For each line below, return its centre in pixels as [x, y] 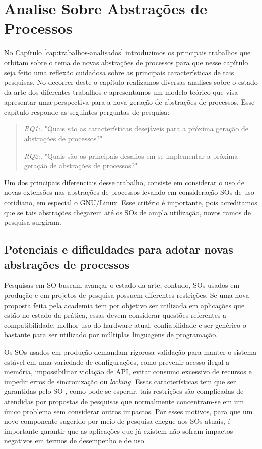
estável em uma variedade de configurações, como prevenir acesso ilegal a [117, 361]
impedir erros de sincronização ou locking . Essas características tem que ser [120, 381]
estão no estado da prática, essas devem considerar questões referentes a [115, 315]
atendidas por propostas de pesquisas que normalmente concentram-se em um [124, 401]
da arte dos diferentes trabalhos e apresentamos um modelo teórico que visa [121, 92]
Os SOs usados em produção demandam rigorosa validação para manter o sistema [130, 351]
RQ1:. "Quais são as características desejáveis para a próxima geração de [136, 129]
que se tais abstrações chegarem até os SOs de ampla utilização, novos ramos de [127, 212]
